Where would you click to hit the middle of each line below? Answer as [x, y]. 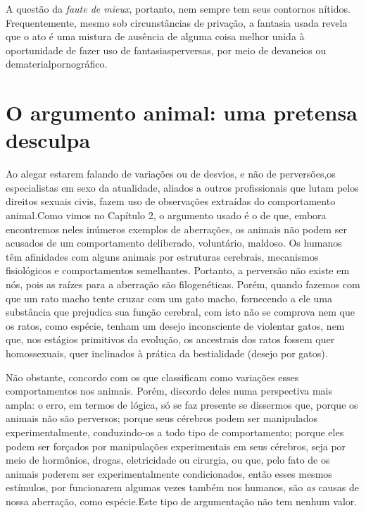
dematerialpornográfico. [57, 64]
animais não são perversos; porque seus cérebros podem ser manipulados [162, 418]
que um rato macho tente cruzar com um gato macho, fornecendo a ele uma [169, 298]
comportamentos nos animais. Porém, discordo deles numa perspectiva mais [169, 391]
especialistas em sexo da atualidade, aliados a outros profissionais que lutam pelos [182, 187]
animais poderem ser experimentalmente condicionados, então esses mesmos [169, 473]
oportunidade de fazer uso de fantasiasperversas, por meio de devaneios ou [166, 50]
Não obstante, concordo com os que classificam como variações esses [152, 377]
